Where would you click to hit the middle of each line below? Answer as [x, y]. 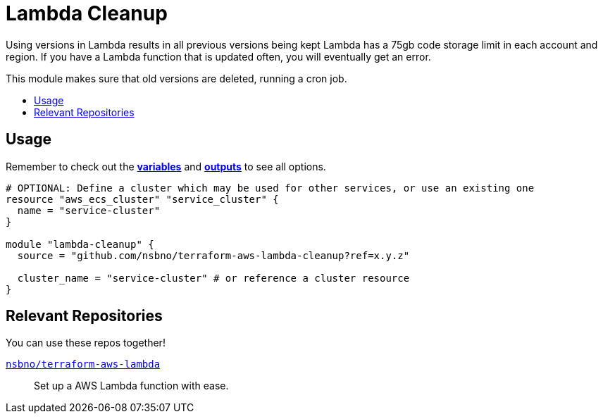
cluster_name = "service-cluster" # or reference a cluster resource [213, 278]
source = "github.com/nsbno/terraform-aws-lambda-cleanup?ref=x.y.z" [213, 255]
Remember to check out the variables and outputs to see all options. [166, 166]
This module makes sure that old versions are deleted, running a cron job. [176, 78]
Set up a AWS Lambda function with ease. [131, 386]
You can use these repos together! [86, 343]
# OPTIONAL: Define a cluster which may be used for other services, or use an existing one [270, 188]
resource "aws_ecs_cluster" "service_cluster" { [142, 199]
